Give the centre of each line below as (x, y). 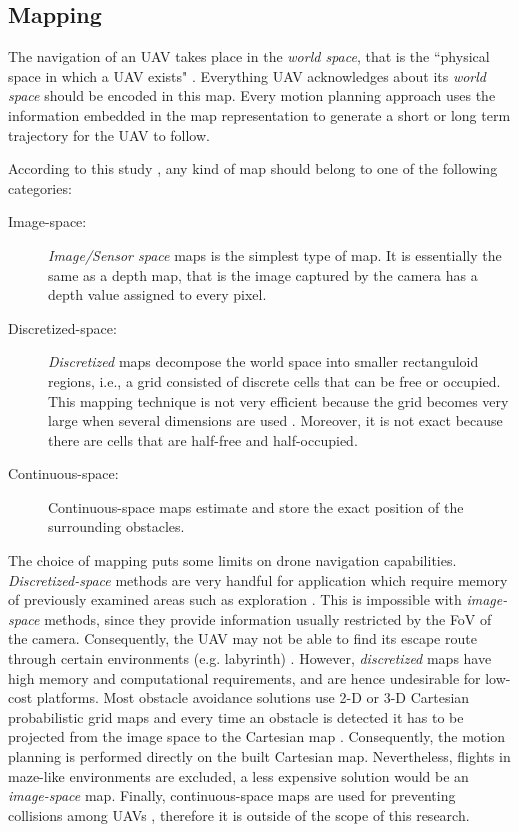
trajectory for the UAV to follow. (109, 134)
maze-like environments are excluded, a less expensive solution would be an (238, 775)
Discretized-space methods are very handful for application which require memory (258, 579)
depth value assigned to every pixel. (157, 294)
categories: (40, 187)
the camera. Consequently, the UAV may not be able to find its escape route (242, 638)
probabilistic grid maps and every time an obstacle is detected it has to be (236, 716)
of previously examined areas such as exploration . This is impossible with (235, 599)
